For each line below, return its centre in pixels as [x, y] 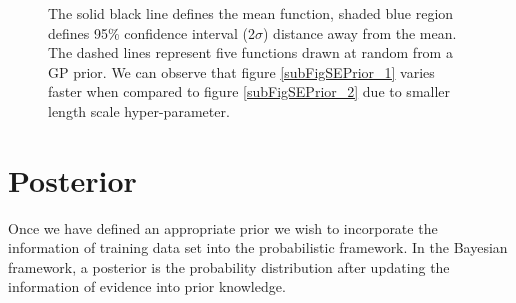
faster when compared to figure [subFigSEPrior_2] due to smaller [249, 91]
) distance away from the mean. [360, 32]
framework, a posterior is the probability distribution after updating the [229, 266]
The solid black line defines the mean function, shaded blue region [251, 13]
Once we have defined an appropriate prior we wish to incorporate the [223, 227]
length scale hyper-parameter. [139, 110]
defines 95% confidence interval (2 [151, 32]
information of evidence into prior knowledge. [147, 286]
